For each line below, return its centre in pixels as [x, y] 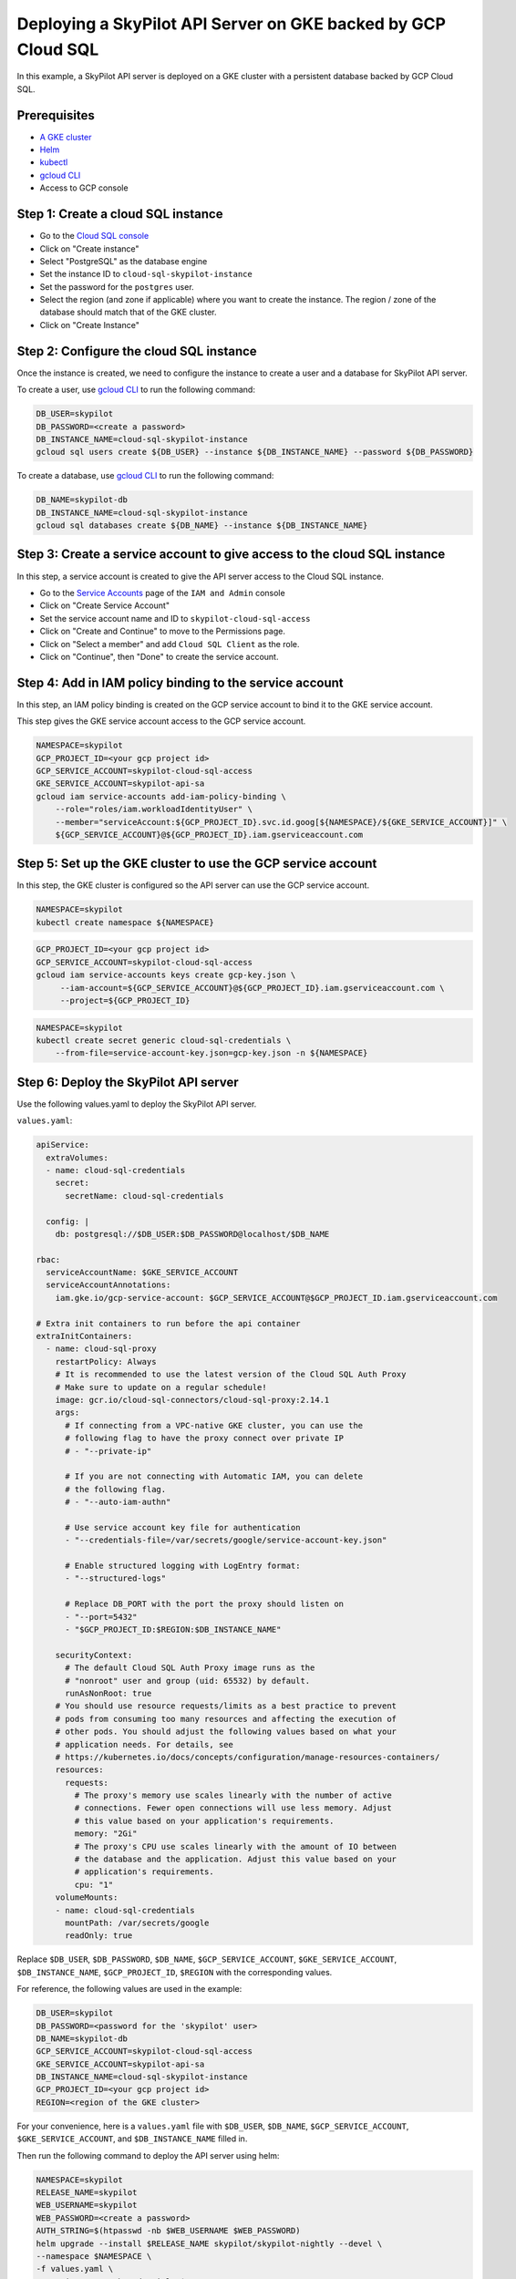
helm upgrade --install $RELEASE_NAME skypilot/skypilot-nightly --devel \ [209, 2243]
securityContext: [94, 1655]
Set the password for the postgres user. [117, 286]
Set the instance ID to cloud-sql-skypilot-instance [146, 274]
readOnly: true [99, 1936]
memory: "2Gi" [106, 1834]
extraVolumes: [77, 1157]
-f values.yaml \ [75, 2269]
